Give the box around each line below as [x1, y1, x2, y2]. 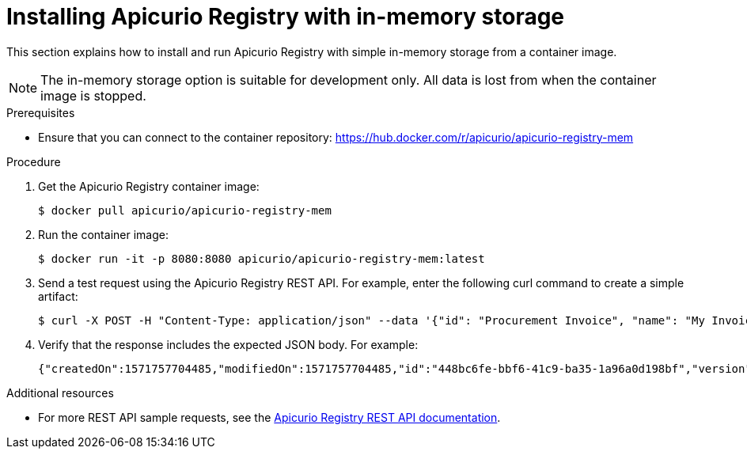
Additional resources [6, 385, 114, 400]
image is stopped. [40, 87, 146, 104]
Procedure [6, 154, 61, 169]
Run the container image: [38, 227, 169, 241]
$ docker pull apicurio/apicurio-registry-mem [38, 203, 332, 217]
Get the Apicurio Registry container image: [38, 179, 260, 193]
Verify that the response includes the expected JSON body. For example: [38, 337, 419, 351]
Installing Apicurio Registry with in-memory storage [6, 3, 565, 30]
